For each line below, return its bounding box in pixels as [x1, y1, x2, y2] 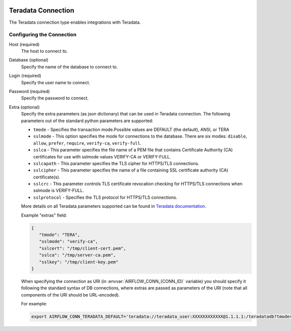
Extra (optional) [9, 104, 40, 110]
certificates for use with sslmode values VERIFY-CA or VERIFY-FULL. [33, 154, 171, 159]
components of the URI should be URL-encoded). [21, 292, 120, 298]
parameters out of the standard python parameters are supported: [21, 118, 154, 124]
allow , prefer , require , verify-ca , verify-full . [33, 140, 142, 146]
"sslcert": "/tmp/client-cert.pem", [39, 245, 126, 251]
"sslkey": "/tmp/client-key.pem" [39, 259, 119, 265]
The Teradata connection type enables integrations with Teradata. [9, 19, 141, 25]
